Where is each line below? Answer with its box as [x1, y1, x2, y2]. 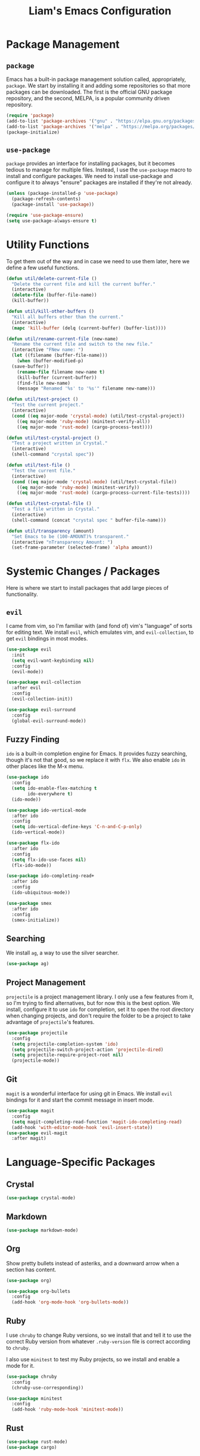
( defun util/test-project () [6, 396, 79, 403]
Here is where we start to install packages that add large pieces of [6, 584, 169, 592]
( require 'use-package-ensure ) [6, 212, 84, 218]
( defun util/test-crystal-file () [6, 500, 92, 507]
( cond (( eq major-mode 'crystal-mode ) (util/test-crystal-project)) [11, 413, 185, 419]
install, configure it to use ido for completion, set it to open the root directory [6, 1006, 194, 1013]
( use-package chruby [6, 1373, 58, 1380]
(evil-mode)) [11, 668, 44, 674]
